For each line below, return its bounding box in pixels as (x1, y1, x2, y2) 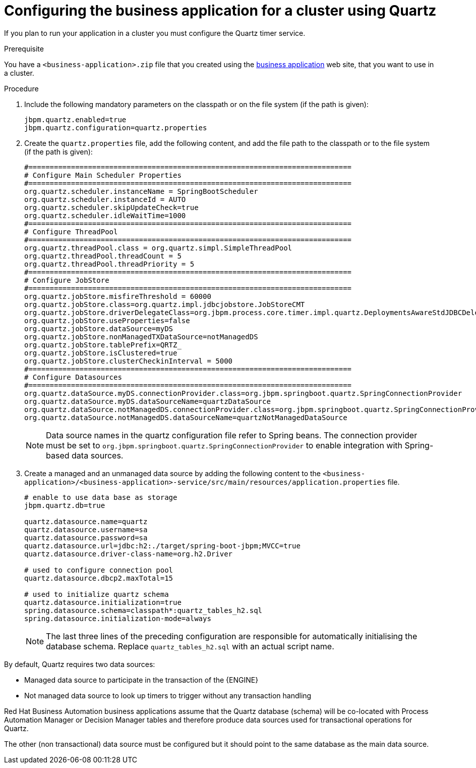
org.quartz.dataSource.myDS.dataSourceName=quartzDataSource (24, 397, 271, 405)
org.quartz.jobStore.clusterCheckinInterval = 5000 (24, 356, 233, 365)
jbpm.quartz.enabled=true (24, 115, 127, 124)
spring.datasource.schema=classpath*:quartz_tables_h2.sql (24, 606, 263, 615)
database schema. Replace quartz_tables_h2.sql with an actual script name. (46, 641, 334, 651)
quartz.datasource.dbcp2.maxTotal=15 (24, 574, 173, 582)
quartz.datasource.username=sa (24, 525, 148, 534)
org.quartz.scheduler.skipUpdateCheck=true (24, 203, 199, 212)
